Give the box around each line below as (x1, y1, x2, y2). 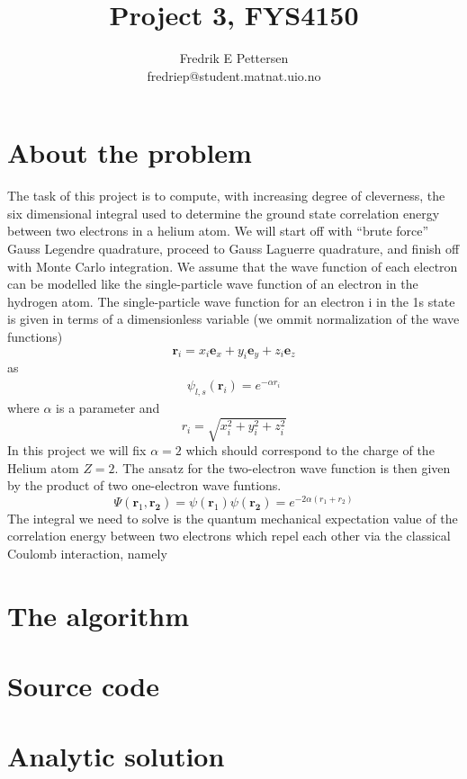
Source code (7, 667, 159, 704)
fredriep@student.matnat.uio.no (147, 66, 321, 85)
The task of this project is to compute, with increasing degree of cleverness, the (7, 186, 445, 205)
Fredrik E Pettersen (179, 49, 289, 67)
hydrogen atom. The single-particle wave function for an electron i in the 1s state (7, 291, 455, 310)
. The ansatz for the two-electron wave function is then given (114, 458, 451, 477)
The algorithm (7, 596, 189, 633)
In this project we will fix (7, 440, 147, 459)
